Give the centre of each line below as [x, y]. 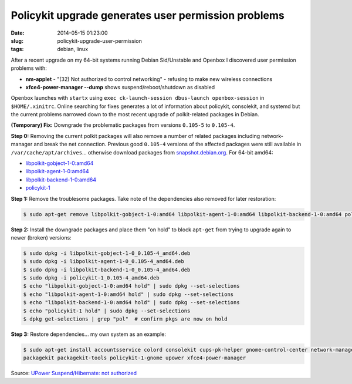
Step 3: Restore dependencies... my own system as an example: [89, 334]
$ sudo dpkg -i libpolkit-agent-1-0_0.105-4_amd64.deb [104, 262]
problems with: [29, 68]
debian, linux [72, 49]
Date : [18, 33]
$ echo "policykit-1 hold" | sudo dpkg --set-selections [107, 311]
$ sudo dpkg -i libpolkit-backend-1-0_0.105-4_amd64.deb [107, 270]
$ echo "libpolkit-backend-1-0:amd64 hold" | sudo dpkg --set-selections [131, 303]
